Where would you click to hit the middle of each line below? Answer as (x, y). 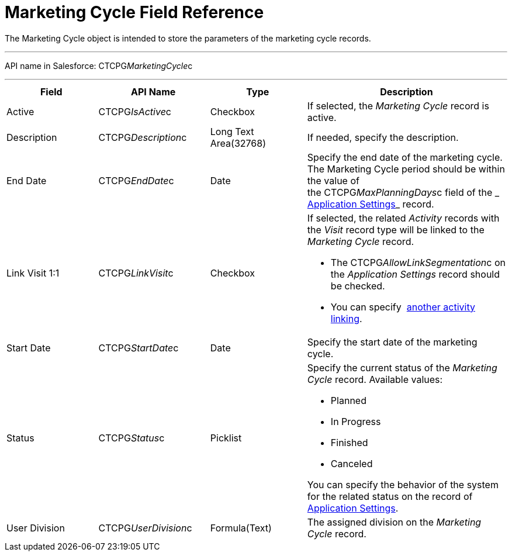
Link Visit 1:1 (33, 273)
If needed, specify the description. (383, 137)
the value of (333, 180)
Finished (349, 442)
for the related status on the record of (390, 496)
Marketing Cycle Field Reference (134, 12)
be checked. (358, 286)
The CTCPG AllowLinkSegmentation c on (418, 262)
